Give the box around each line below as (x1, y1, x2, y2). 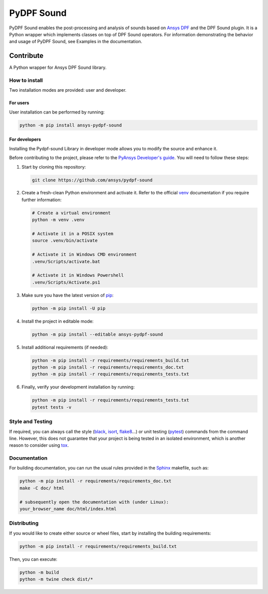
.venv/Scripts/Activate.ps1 (32, 279, 100, 285)
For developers (9, 136, 41, 142)
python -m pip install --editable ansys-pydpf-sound (32, 331, 163, 337)
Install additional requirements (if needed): (21, 344, 109, 350)
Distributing (9, 520, 39, 527)
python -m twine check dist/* (19, 577, 93, 582)
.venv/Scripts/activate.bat (32, 258, 100, 264)
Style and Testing (9, 418, 53, 425)
